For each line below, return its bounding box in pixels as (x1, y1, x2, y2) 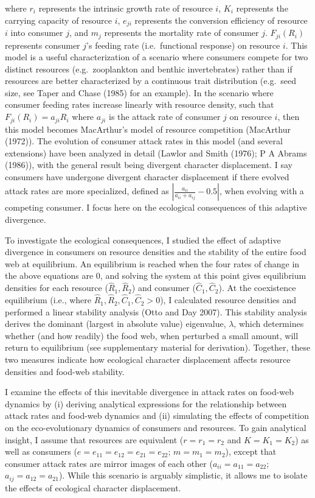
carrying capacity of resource (5, 13, 112, 26)
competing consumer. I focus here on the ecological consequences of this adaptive (5, 201, 307, 214)
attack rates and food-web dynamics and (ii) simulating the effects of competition (5, 409, 310, 422)
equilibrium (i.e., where (5, 293, 92, 306)
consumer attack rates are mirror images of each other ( (5, 457, 213, 469)
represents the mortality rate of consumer (104, 26, 259, 39)
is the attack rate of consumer (109, 110, 221, 123)
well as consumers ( (5, 445, 77, 458)
